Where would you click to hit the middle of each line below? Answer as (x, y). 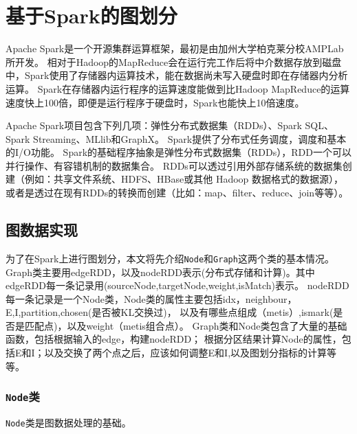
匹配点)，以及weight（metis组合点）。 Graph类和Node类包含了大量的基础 (186, 325)
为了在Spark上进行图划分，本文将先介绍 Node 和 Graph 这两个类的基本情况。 (170, 258)
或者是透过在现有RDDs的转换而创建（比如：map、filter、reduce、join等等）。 (177, 193)
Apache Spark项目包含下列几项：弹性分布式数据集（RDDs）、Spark (154, 125)
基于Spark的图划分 (91, 15)
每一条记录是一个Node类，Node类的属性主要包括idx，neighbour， (151, 298)
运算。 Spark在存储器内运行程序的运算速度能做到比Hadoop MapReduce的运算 (178, 88)
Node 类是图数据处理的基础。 (68, 423)
